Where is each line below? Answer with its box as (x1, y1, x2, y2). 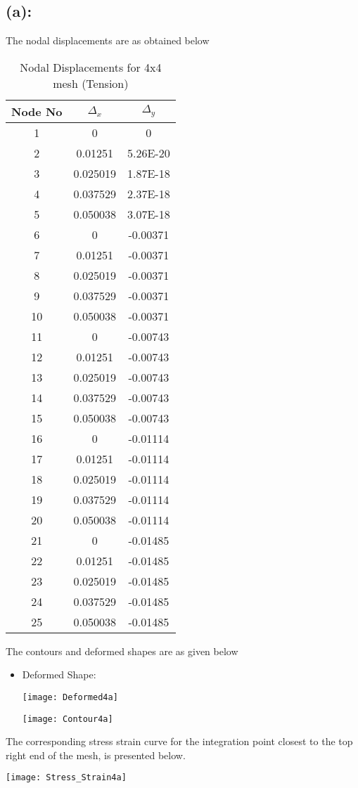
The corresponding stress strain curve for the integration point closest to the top (6, 734, 353, 749)
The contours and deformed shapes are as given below (6, 643, 238, 658)
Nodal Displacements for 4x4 (20, 58, 162, 75)
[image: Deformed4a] (22, 692, 118, 702)
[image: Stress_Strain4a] (6, 773, 127, 783)
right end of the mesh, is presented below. (6, 747, 186, 762)
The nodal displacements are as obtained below (6, 33, 210, 48)
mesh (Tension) (53, 75, 129, 91)
